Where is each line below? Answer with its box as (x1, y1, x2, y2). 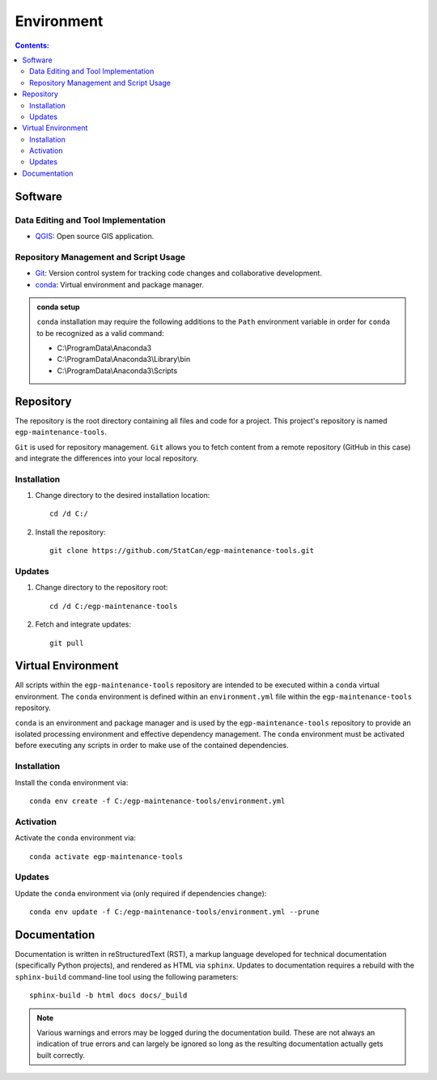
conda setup (36, 302, 80, 312)
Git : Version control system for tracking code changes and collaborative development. (35, 268, 323, 279)
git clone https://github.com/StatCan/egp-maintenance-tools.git (49, 546, 315, 555)
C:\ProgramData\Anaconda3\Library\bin (57, 355, 190, 364)
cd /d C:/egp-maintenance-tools (49, 602, 178, 610)
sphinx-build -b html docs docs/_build (29, 991, 188, 1000)
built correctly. (36, 1050, 85, 1060)
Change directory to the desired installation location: (35, 491, 210, 500)
